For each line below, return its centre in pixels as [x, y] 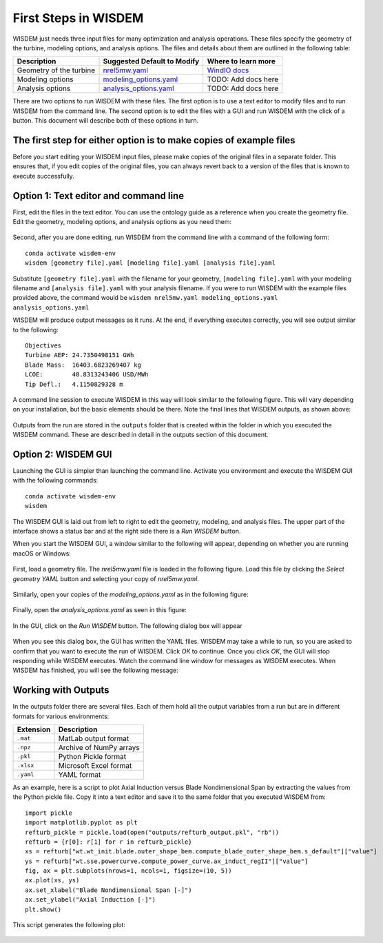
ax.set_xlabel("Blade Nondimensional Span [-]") [108, 890]
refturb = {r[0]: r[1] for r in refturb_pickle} [108, 842]
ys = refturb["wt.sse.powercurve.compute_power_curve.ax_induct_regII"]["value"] [167, 861]
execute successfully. [44, 176]
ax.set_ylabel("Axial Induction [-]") [91, 900]
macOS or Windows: [42, 553]
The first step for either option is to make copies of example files [154, 140]
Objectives [43, 346]
